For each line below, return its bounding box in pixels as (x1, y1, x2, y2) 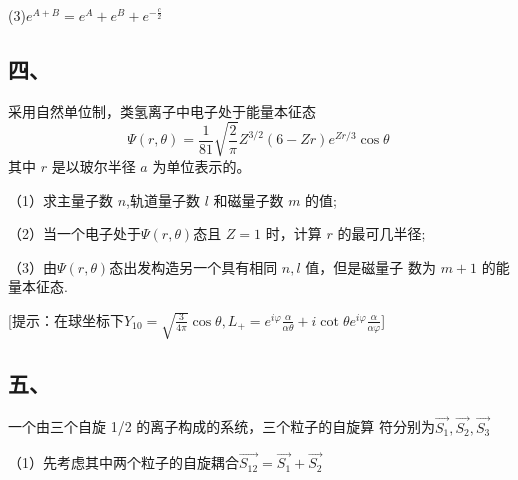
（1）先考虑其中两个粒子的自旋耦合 (8, 452, 239, 473)
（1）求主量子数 (8, 189, 113, 210)
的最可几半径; (337, 223, 426, 244)
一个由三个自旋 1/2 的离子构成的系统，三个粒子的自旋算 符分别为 (8, 416, 435, 437)
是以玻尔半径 (51, 155, 136, 176)
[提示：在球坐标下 (8, 309, 124, 330)
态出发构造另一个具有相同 (109, 256, 278, 277)
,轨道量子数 (126, 189, 200, 210)
